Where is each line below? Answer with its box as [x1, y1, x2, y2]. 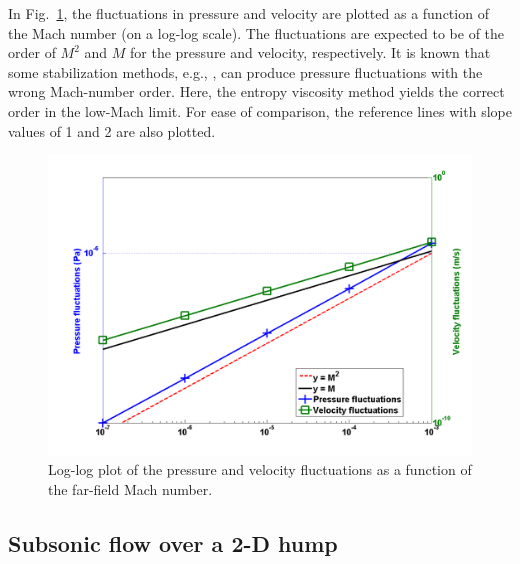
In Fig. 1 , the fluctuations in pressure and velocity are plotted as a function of [8, 3, 489, 23]
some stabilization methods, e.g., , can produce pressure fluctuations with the [8, 61, 483, 82]
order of [8, 42, 56, 63]
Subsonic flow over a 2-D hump [8, 527, 338, 558]
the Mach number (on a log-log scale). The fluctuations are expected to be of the [8, 22, 505, 43]
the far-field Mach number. [48, 478, 213, 499]
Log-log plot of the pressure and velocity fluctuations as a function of [48, 459, 472, 480]
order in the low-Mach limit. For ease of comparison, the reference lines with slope [8, 100, 512, 121]
